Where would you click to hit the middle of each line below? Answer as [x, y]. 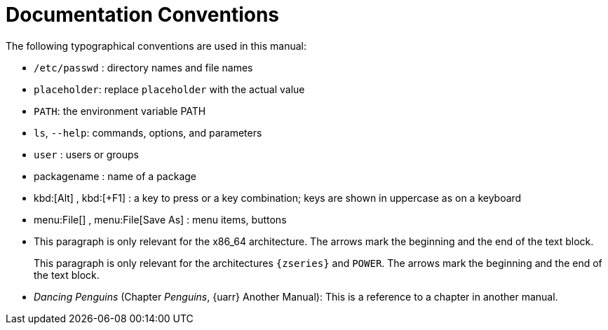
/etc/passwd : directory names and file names [143, 67]
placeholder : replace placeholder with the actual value [169, 89]
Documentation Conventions [143, 15]
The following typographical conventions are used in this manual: [156, 46]
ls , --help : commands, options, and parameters [148, 132]
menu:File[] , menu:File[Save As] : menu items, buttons [160, 219]
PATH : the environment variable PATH [120, 111]
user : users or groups [86, 154]
